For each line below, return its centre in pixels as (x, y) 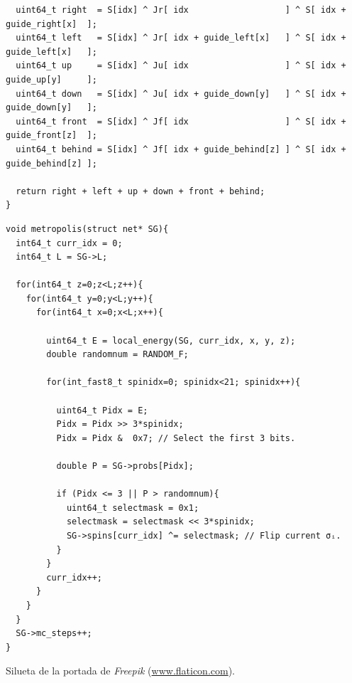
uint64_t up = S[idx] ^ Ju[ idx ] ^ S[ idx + (181, 66)
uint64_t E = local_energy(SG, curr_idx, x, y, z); (171, 340)
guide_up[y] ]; (51, 79)
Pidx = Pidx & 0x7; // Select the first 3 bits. (176, 438)
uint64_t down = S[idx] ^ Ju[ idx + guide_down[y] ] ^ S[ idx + (181, 94)
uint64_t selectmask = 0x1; (133, 508)
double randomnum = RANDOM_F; (117, 355)
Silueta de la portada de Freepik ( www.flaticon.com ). (121, 671)
